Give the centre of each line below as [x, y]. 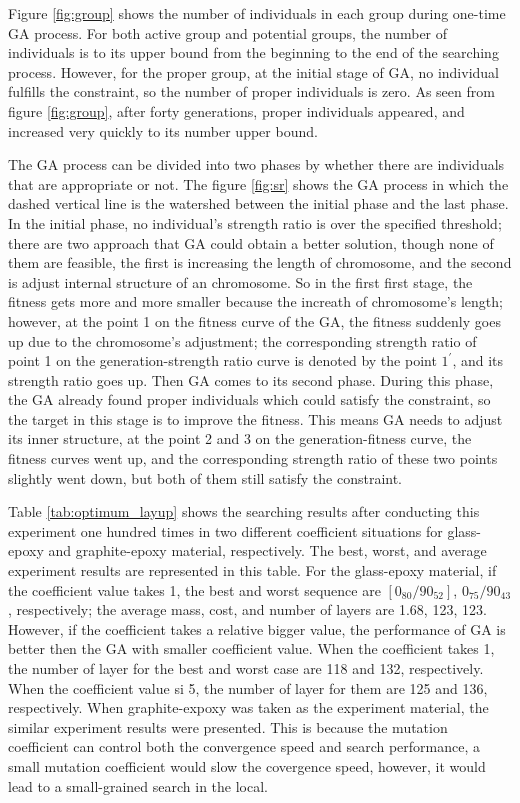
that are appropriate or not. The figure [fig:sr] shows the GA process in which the [258, 183]
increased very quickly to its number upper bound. [163, 130]
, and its [478, 360]
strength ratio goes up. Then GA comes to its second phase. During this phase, [251, 379]
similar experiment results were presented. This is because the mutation [228, 726]
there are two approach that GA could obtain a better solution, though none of [251, 242]
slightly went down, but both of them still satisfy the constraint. [205, 477]
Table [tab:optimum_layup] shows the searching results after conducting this [244, 511]
